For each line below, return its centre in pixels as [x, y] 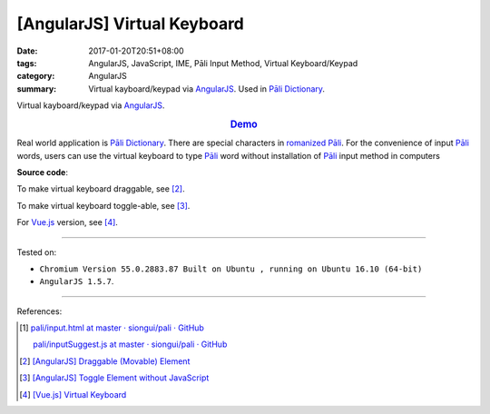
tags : [27, 63]
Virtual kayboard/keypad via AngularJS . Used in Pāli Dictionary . [207, 89]
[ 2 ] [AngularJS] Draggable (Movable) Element [105, 361]
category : [36, 76]
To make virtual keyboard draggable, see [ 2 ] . [101, 189]
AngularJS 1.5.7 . [77, 281]
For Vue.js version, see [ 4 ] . [67, 222]
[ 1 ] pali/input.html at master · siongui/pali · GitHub [112, 328]
